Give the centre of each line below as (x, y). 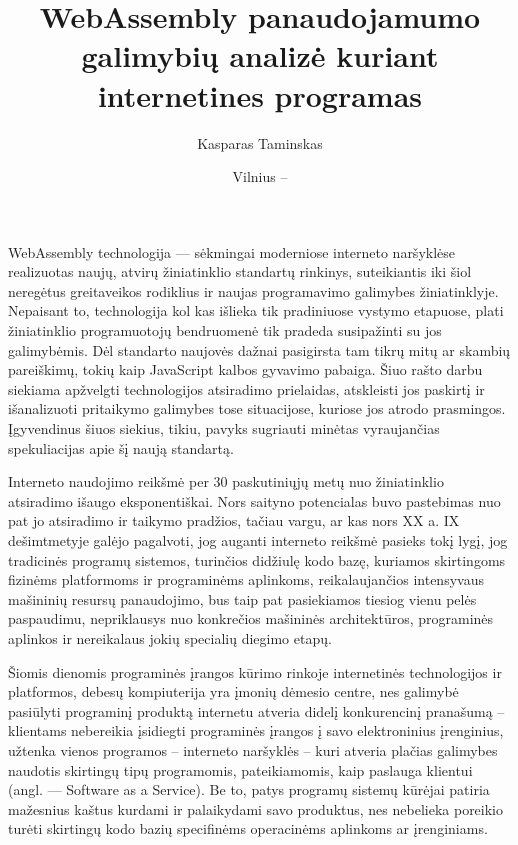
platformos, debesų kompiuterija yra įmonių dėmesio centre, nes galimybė (233, 691)
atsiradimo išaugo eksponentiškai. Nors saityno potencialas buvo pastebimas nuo (254, 500)
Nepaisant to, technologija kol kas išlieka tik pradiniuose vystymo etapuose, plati (256, 310)
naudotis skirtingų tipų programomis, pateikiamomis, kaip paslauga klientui (240, 769)
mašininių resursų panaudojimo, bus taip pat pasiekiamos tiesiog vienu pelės (242, 598)
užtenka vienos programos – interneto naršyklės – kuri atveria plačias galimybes (253, 749)
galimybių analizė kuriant (260, 55)
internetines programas (260, 94)
